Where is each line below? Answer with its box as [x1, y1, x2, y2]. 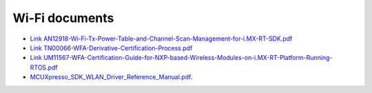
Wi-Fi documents [12, 10, 114, 25]
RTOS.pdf [30, 63, 58, 72]
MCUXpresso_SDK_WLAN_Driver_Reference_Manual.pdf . [30, 73, 193, 81]
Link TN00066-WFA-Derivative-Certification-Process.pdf [30, 43, 193, 52]
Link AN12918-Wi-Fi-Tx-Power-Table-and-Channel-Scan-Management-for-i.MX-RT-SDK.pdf [30, 34, 293, 43]
